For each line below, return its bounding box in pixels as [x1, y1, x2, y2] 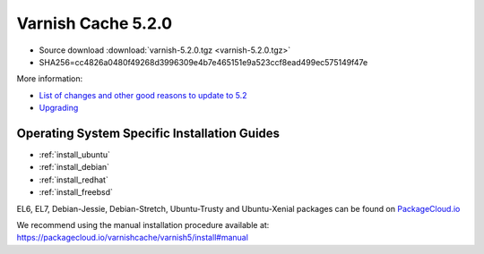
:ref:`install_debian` [39, 162, 110, 173]
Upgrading [39, 103, 79, 114]
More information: [16, 73, 83, 84]
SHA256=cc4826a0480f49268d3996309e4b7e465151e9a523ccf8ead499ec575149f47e [39, 56, 368, 67]
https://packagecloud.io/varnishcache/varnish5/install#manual [16, 233, 248, 243]
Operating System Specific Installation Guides [16, 125, 281, 140]
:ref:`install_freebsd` [39, 187, 114, 198]
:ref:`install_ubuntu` [39, 149, 111, 160]
